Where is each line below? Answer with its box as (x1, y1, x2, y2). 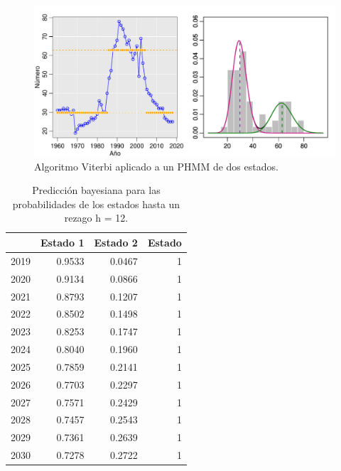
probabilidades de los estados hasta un (12, 196, 180, 211)
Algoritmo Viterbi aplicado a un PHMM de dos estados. (34, 158, 278, 173)
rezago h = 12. (64, 210, 129, 225)
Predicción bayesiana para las (32, 183, 161, 197)
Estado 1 (40, 234, 85, 249)
